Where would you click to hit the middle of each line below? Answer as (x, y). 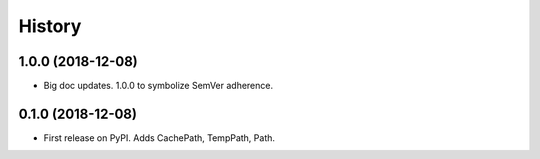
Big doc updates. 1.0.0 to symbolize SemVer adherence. (158, 86)
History (50, 26)
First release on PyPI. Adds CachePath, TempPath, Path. (159, 137)
